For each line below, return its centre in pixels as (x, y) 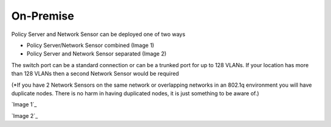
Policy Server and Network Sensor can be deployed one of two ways (98, 34)
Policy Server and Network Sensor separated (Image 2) (97, 54)
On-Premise (43, 16)
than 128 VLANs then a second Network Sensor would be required (95, 74)
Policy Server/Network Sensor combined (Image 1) (90, 45)
